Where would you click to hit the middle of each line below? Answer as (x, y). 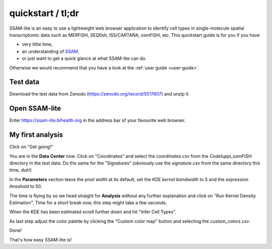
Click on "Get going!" (31, 147)
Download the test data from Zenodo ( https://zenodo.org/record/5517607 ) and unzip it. (99, 94)
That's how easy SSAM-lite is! (41, 239)
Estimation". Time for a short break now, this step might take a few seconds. (88, 202)
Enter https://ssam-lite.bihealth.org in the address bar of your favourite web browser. (97, 120)
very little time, (37, 44)
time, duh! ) (21, 170)
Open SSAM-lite (35, 108)
